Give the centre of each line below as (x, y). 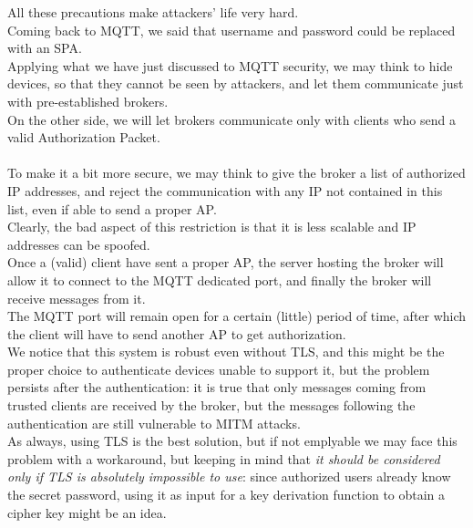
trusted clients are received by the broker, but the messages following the (211, 405)
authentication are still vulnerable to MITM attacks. (154, 423)
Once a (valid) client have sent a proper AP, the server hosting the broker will (226, 262)
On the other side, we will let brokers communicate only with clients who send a (231, 119)
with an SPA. (45, 48)
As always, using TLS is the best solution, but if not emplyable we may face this (232, 441)
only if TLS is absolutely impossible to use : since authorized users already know (229, 476)
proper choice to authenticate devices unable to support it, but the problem (219, 369)
